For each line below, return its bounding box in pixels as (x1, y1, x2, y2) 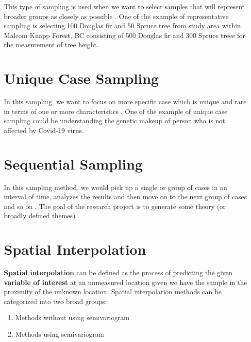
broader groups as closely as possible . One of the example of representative (4, 11, 229, 21)
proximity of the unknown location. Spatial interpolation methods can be (4, 286, 222, 297)
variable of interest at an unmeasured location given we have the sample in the (4, 277, 247, 287)
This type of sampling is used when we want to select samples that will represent (4, 1, 245, 11)
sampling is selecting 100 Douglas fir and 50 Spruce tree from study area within (4, 20, 241, 31)
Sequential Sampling (4, 153, 143, 173)
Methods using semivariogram (15, 329, 104, 339)
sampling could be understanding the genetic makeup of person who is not (4, 115, 225, 126)
